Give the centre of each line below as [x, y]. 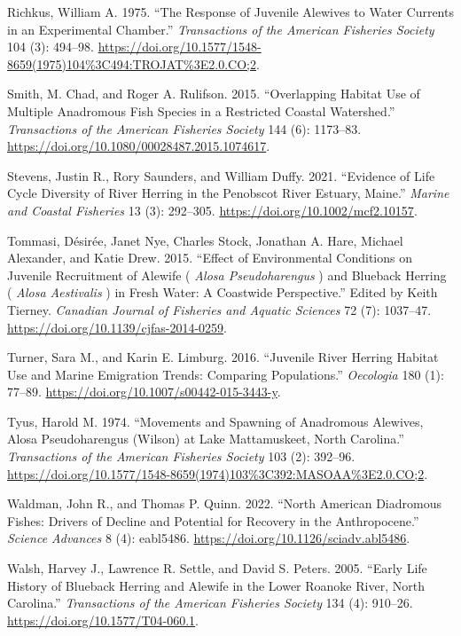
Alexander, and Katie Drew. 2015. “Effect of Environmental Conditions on [210, 258]
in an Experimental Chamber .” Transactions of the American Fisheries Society [221, 29]
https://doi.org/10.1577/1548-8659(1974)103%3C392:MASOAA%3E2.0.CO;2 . [218, 473]
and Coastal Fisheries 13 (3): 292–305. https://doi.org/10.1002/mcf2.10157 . [212, 210]
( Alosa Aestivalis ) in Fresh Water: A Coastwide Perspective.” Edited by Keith [223, 292]
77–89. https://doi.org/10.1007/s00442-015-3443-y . [144, 392]
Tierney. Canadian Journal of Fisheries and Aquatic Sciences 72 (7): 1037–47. [219, 309]
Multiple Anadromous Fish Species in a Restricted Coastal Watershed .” [201, 110]
